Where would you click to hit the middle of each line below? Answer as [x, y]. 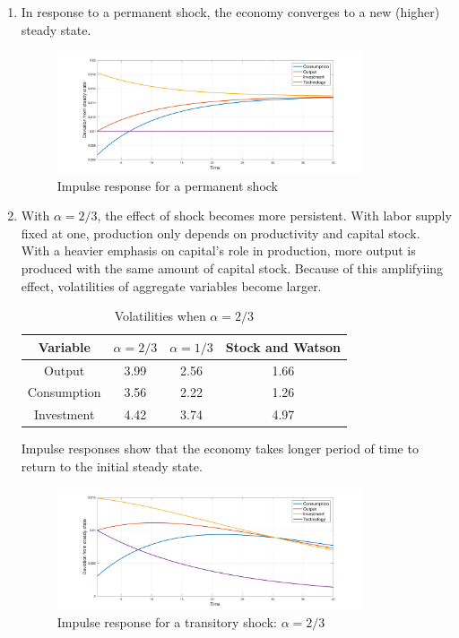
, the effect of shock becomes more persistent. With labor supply [274, 216]
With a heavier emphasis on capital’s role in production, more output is [218, 250]
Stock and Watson [283, 346]
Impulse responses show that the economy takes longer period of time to [220, 448]
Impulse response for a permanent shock [167, 185]
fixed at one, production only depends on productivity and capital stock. [221, 233]
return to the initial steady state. [112, 466]
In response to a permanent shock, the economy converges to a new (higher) [230, 12]
